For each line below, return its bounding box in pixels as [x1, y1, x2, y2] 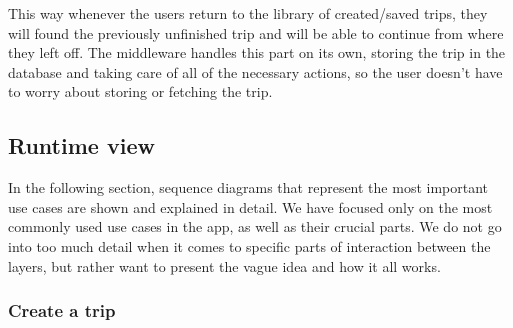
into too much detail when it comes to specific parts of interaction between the [8, 235, 491, 256]
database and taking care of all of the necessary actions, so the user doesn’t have [8, 61, 503, 82]
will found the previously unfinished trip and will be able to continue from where [8, 22, 504, 43]
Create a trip [8, 298, 116, 323]
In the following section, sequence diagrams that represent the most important [8, 177, 489, 198]
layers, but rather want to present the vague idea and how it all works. [8, 255, 441, 276]
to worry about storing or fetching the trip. [8, 81, 273, 102]
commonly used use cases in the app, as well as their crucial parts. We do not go [8, 216, 502, 237]
